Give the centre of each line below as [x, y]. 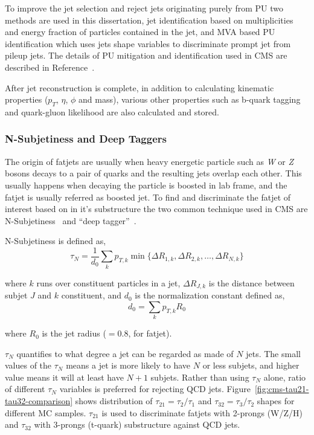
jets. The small [273, 353]
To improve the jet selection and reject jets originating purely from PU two [144, 8]
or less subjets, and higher [251, 365]
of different [25, 389]
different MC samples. [46, 412]
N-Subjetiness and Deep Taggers [86, 139]
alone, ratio [285, 377]
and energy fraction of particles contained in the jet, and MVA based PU [140, 32]
